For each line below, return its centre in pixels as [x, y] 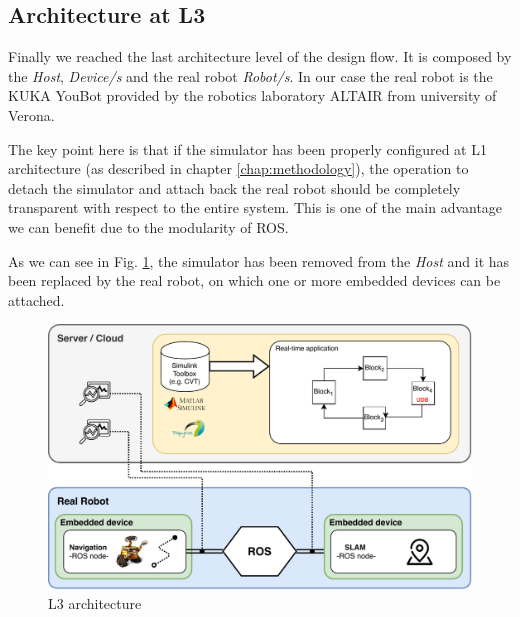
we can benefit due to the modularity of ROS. [148, 226]
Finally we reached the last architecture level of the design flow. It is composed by [260, 56]
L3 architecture [95, 603]
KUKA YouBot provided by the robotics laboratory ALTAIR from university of [252, 95]
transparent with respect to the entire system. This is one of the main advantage [255, 207]
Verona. [31, 114]
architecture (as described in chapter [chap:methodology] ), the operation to [238, 168]
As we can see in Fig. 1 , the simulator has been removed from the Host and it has [259, 260]
